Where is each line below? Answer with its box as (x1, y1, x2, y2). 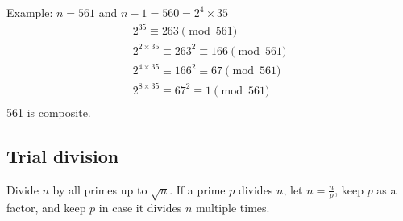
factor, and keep (6, 199, 86, 216)
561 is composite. (6, 103, 91, 120)
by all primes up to (52, 181, 147, 198)
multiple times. (195, 199, 270, 216)
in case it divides (98, 199, 182, 216)
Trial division (6, 143, 119, 168)
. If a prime (169, 181, 226, 198)
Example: (6, 4, 53, 20)
